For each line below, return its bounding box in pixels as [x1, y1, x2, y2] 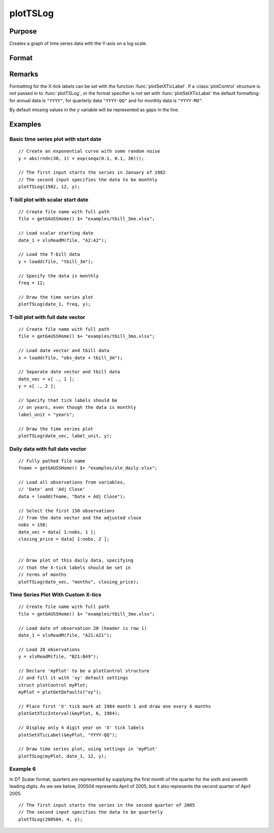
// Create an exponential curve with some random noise [18, 148, 160, 154]
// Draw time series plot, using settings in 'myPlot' [18, 746, 158, 752]
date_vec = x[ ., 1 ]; [18, 376, 75, 382]
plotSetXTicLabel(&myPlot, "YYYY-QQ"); [18, 732, 118, 738]
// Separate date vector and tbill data [18, 369, 120, 375]
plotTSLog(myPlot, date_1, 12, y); [18, 753, 107, 759]
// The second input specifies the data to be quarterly [18, 809, 163, 815]
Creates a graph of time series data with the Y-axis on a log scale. [9, 41, 147, 47]
